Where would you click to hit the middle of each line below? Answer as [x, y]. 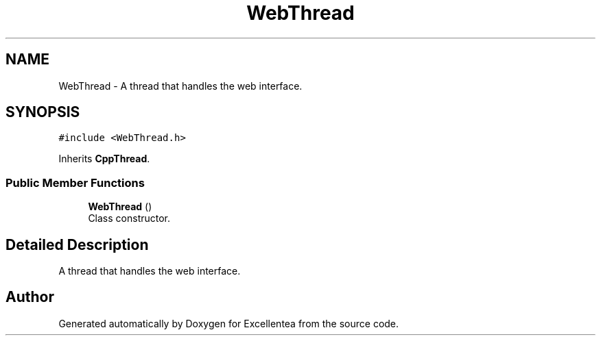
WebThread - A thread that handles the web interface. [180, 86]
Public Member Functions [75, 182]
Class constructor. [129, 218]
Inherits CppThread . [104, 159]
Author [30, 297]
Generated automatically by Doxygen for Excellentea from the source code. [229, 323]
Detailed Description [77, 244]
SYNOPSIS [43, 112]
